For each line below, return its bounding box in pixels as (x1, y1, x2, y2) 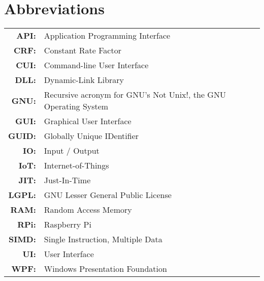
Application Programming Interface (44, 30, 171, 42)
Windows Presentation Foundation (44, 263, 167, 275)
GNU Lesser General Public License (44, 189, 172, 201)
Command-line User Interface (44, 59, 149, 71)
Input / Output (44, 145, 100, 157)
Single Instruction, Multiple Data (44, 233, 162, 245)
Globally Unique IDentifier (44, 130, 139, 142)
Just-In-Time (44, 174, 91, 186)
